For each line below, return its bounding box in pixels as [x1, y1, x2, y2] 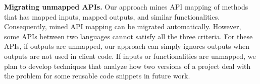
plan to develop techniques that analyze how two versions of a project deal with [4, 60, 251, 71]
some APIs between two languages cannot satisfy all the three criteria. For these [4, 31, 253, 41]
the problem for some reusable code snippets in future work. [4, 70, 190, 81]
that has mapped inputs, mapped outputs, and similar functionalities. [4, 11, 220, 22]
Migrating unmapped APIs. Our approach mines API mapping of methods [4, 2, 248, 12]
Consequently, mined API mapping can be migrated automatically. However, [4, 21, 241, 32]
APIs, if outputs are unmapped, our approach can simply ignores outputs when [4, 41, 250, 51]
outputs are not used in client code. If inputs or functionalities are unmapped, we [4, 50, 256, 61]
